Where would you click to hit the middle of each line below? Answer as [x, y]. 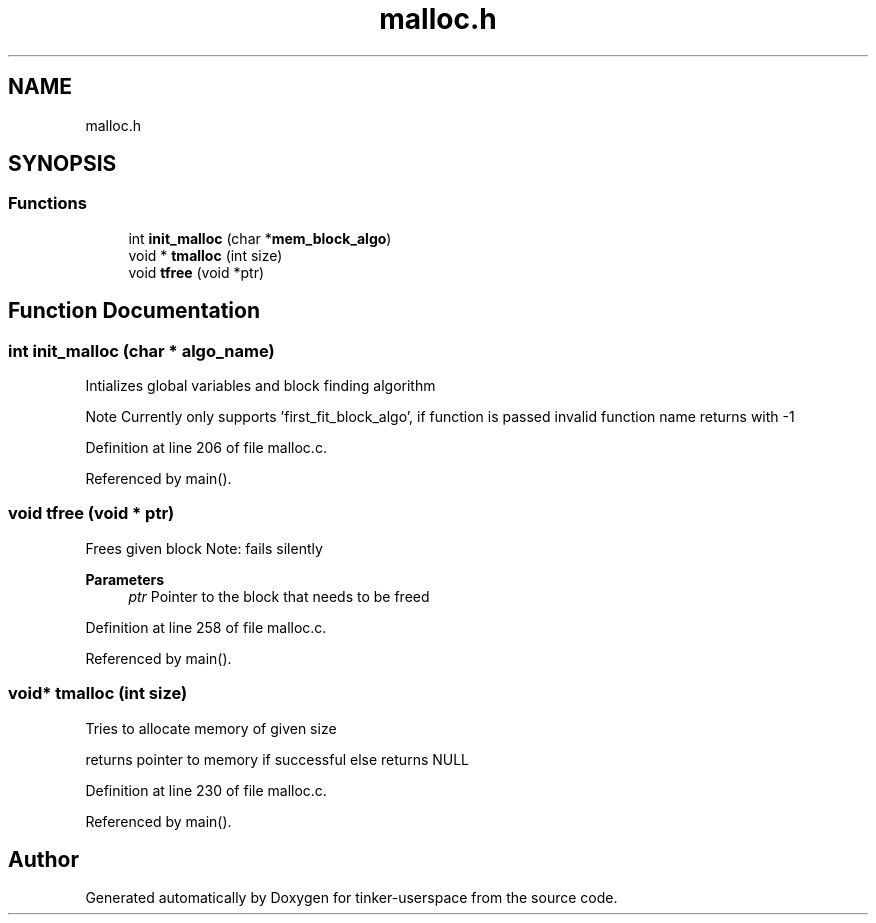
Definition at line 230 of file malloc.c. [206, 790]
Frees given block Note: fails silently [204, 548]
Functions [47, 203]
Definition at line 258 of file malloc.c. [206, 627]
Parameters [125, 579]
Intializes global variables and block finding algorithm [260, 386]
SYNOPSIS [62, 164]
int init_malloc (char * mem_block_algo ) [260, 238]
